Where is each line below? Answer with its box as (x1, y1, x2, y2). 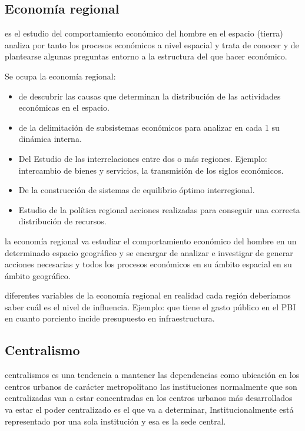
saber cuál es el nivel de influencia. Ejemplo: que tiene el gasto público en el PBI (5, 300, 296, 313)
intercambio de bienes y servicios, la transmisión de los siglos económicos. (18, 164, 284, 176)
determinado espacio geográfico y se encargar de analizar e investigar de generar (5, 246, 293, 258)
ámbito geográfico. (5, 269, 71, 281)
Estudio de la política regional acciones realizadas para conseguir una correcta (18, 203, 300, 216)
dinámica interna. (18, 132, 82, 145)
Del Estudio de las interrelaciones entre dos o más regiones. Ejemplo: (18, 152, 267, 164)
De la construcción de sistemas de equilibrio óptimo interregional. (18, 184, 255, 196)
